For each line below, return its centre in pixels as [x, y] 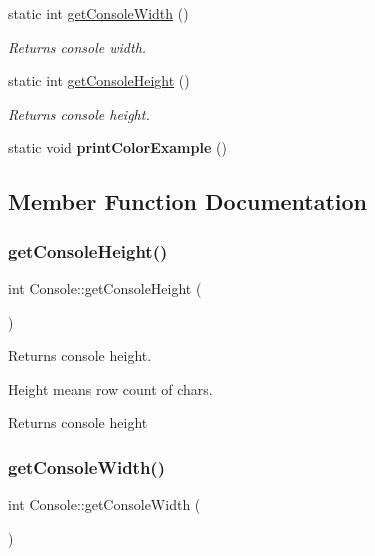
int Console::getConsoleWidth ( [104, 504]
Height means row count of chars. [110, 388]
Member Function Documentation [188, 201]
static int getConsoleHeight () [99, 80]
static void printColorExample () [117, 147]
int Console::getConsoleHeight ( [105, 287]
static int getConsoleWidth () [98, 13]
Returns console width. [77, 46]
